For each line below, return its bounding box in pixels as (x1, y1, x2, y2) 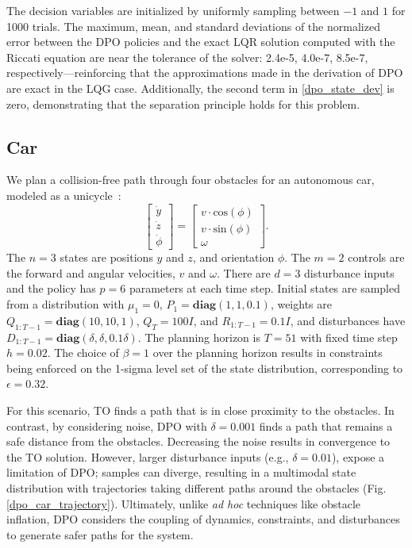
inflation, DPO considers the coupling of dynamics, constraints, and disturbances (6, 511, 400, 527)
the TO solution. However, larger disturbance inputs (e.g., (6, 448, 289, 465)
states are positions (60, 249, 153, 266)
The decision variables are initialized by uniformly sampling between (6, 2, 340, 18)
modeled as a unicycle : (6, 186, 121, 203)
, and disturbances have (290, 312, 406, 328)
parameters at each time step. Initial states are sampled (129, 280, 401, 297)
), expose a (331, 448, 385, 465)
